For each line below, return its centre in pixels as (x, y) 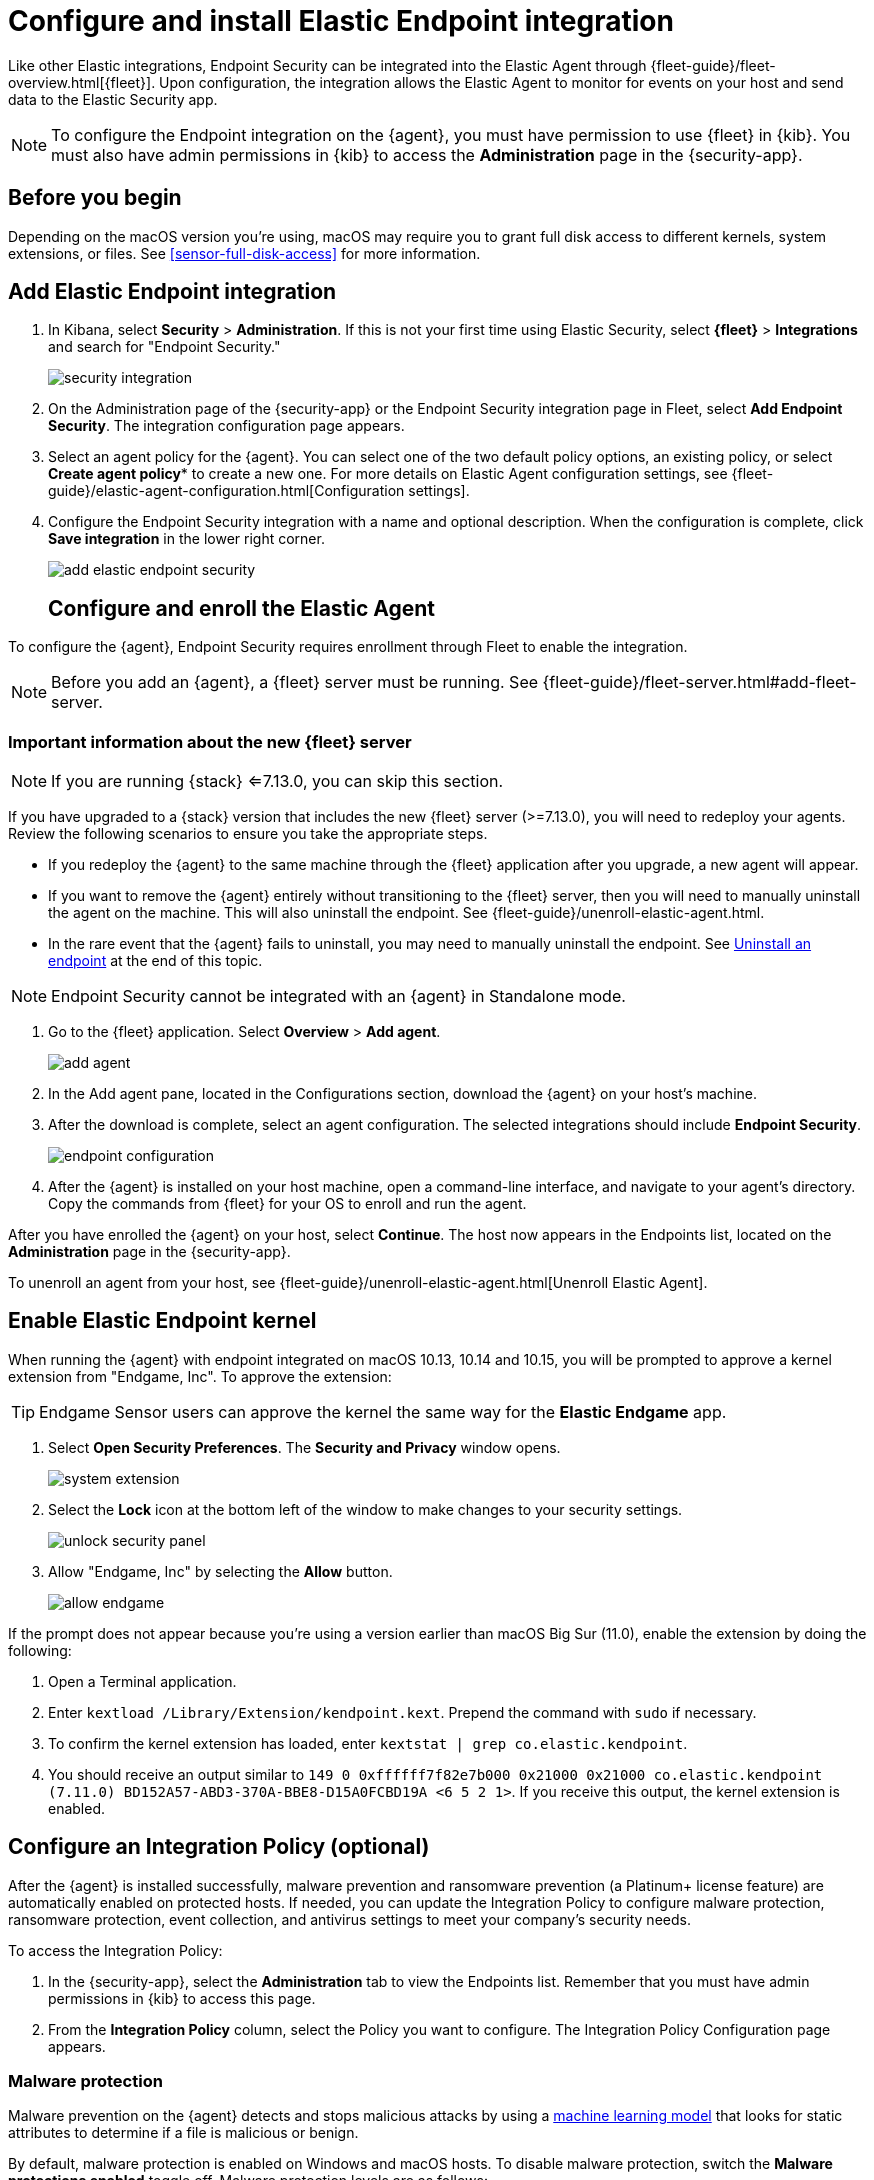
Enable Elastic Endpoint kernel (162, 1321)
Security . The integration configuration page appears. (226, 426)
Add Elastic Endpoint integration (172, 292)
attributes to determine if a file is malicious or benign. (183, 2133)
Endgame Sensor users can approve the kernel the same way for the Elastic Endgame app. (383, 1411)
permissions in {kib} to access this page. (182, 1998)
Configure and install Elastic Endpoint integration (341, 21)
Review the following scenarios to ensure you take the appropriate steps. (248, 834)
